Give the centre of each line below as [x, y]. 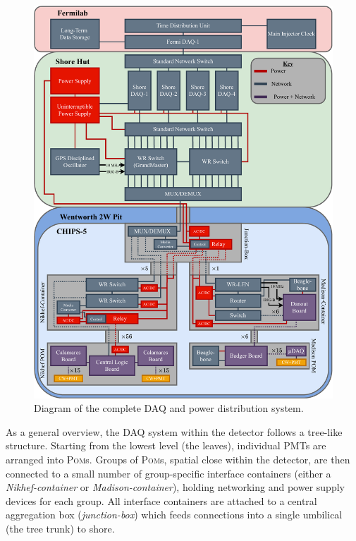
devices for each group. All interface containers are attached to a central [161, 500]
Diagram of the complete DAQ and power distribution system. [169, 408]
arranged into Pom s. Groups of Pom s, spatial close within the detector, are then [178, 459]
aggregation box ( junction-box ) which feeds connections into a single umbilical [174, 515]
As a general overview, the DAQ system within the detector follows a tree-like [174, 431]
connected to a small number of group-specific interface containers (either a [168, 473]
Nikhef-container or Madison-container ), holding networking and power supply [175, 487]
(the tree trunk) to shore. [60, 528]
